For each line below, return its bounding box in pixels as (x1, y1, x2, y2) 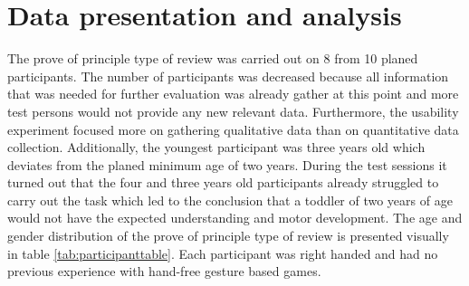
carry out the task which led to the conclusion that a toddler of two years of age (7, 190, 453, 209)
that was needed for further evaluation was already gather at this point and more (7, 84, 459, 103)
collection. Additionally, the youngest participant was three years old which (7, 138, 426, 157)
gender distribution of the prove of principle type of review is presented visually (7, 226, 449, 245)
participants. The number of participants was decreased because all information (7, 66, 449, 85)
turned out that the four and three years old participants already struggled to (7, 173, 439, 192)
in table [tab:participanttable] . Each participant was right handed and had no (7, 243, 438, 262)
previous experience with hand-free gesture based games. (7, 262, 321, 281)
